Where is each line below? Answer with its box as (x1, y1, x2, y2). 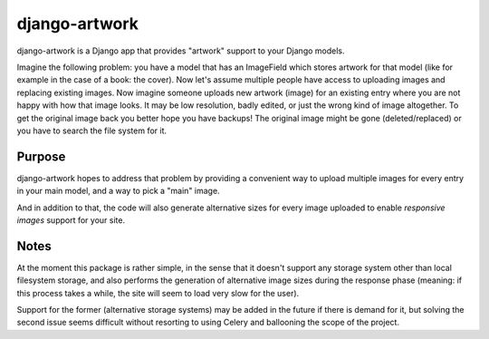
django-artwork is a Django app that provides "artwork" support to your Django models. (16, 45, 345, 56)
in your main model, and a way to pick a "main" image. (16, 186, 221, 197)
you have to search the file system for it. (16, 125, 168, 136)
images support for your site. (16, 214, 126, 226)
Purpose (16, 149, 66, 164)
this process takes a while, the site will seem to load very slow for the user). (16, 287, 300, 298)
